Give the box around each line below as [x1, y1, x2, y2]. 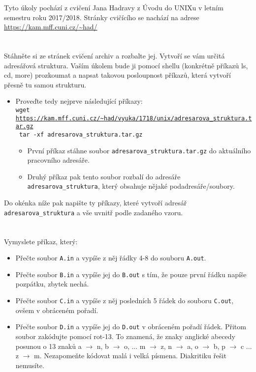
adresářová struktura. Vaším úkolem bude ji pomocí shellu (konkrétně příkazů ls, [4, 60, 248, 70]
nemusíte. [15, 360, 44, 370]
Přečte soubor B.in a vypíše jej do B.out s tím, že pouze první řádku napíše [15, 269, 247, 279]
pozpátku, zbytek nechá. [15, 279, 89, 289]
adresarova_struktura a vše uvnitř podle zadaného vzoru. [4, 207, 183, 217]
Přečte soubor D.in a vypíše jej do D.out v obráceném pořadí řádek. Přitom [15, 321, 246, 332]
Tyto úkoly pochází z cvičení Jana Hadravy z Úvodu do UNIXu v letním [4, 2, 224, 12]
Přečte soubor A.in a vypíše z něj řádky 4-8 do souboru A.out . [15, 253, 206, 263]
